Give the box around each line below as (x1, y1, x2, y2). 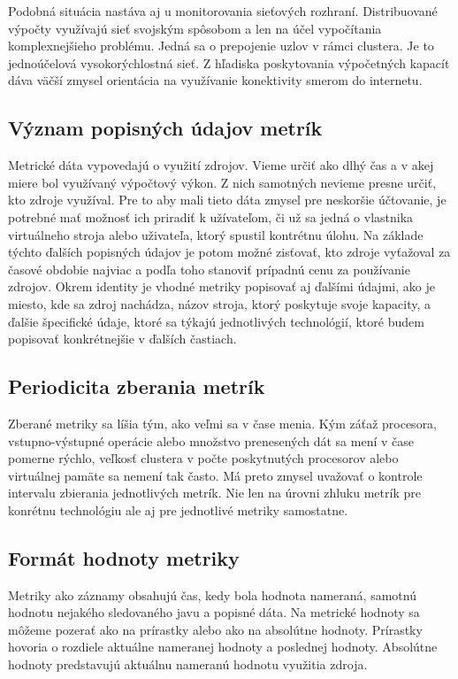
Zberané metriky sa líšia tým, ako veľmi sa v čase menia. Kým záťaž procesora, (8, 413, 438, 432)
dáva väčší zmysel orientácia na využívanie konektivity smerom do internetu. (8, 71, 423, 89)
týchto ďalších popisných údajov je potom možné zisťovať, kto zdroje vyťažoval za (8, 243, 451, 261)
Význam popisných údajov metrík (8, 114, 323, 142)
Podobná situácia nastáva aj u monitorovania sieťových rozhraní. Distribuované (8, 2, 438, 19)
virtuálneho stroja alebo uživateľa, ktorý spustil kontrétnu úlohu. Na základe (8, 225, 424, 243)
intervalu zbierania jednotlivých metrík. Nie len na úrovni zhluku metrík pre (8, 483, 421, 502)
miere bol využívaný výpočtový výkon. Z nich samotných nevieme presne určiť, (8, 173, 437, 191)
